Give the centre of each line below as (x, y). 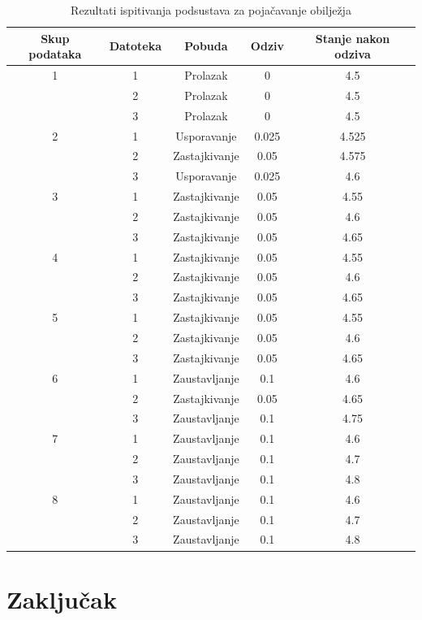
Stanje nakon (353, 38)
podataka (55, 54)
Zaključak (62, 598)
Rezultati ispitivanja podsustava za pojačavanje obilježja (211, 10)
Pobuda (206, 46)
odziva (353, 54)
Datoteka (136, 46)
